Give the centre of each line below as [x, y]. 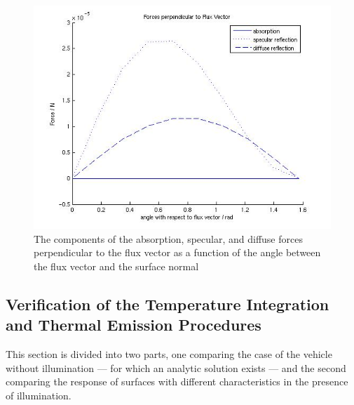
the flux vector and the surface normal [116, 266]
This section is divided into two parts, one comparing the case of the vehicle [169, 353]
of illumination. [39, 395]
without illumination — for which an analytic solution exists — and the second [176, 367]
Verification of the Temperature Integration [168, 304]
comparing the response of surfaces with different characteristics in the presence [177, 381]
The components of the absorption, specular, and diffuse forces [168, 238]
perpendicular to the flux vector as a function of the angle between [177, 252]
